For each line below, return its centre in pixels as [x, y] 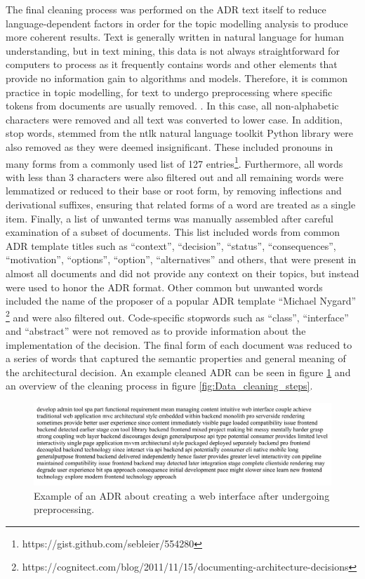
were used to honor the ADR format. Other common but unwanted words [164, 287]
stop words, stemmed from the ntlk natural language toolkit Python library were [179, 133]
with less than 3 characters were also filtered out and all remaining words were [175, 177]
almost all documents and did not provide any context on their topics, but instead [182, 273]
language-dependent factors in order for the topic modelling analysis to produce [177, 23]
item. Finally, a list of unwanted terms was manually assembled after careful [170, 218]
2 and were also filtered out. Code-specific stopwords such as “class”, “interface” [177, 316]
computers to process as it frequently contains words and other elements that [172, 64]
